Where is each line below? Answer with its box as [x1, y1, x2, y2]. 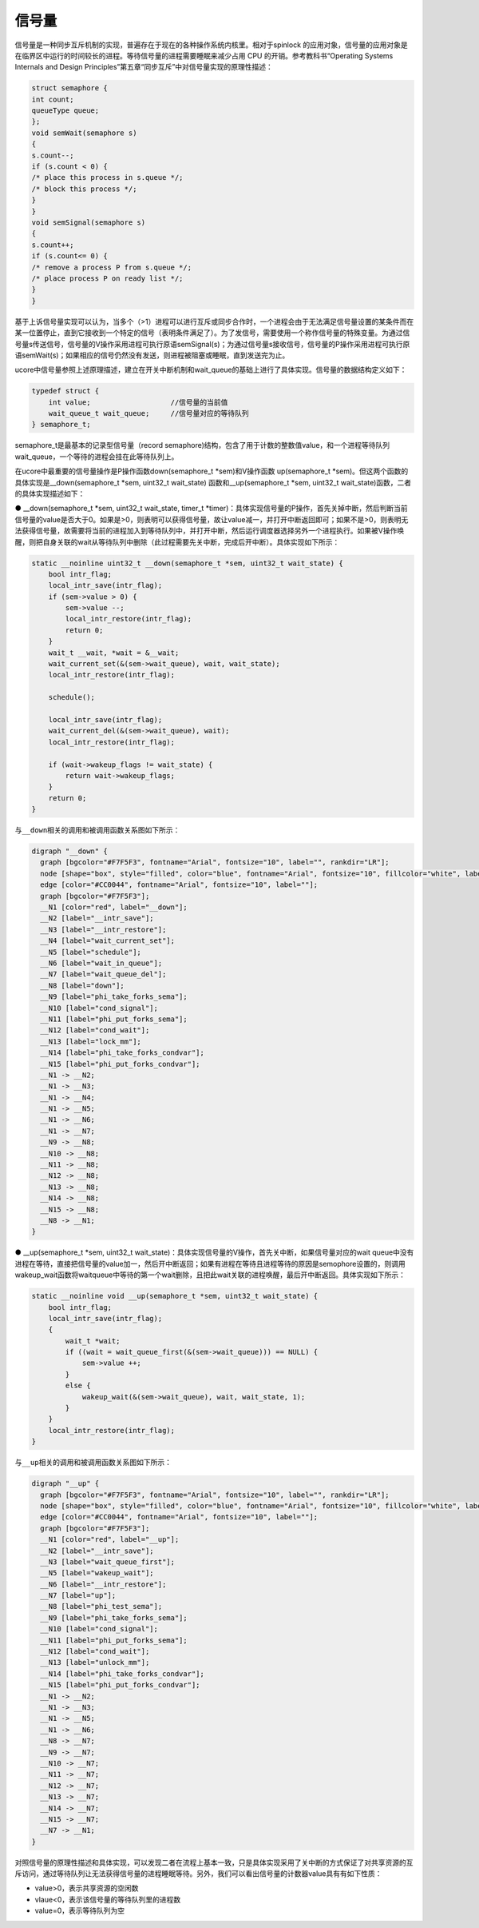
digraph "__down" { [31, 847, 108, 856]
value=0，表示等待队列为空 [34, 1906, 125, 1915]
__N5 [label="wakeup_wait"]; [40, 1568, 155, 1578]
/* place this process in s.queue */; [31, 173, 184, 182]
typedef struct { [31, 386, 100, 396]
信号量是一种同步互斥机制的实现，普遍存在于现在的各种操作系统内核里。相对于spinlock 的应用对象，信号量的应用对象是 [14, 40, 409, 50]
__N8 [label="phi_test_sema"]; [40, 1602, 163, 1611]
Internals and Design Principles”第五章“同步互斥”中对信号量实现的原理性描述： [14, 62, 273, 72]
